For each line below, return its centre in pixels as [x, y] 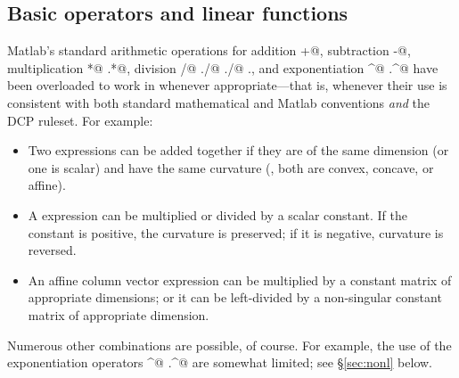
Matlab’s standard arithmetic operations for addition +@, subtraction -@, [209, 50]
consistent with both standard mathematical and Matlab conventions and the [219, 102]
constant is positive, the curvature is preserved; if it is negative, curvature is [236, 232]
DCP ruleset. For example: [80, 120]
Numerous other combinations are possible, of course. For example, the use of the [229, 345]
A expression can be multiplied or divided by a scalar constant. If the [217, 214]
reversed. [52, 250]
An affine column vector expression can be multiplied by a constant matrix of [240, 279]
